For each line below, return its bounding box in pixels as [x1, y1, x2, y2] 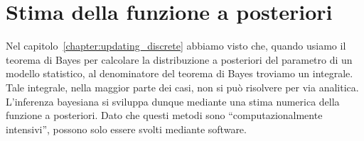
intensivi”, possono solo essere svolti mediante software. [6, 121, 247, 136]
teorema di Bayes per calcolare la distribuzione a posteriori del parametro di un [6, 52, 353, 67]
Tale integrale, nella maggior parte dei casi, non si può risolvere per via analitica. [6, 79, 359, 94]
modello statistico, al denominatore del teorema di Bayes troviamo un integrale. [6, 66, 353, 81]
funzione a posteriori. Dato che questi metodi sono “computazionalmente [6, 108, 323, 123]
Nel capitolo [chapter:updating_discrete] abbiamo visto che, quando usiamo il [6, 38, 346, 53]
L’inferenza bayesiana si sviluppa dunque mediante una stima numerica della [6, 94, 340, 108]
